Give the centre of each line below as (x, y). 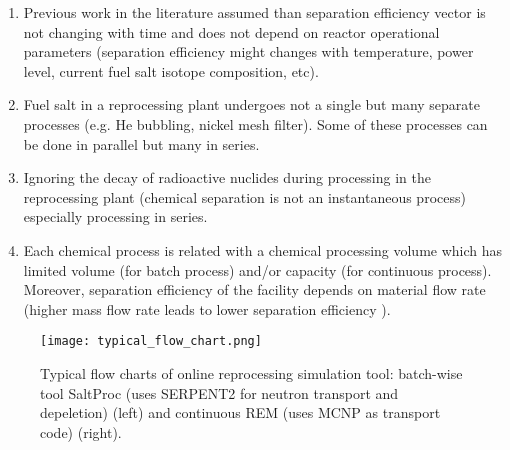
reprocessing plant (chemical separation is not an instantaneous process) (244, 196)
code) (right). (81, 431)
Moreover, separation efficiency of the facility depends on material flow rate (254, 289)
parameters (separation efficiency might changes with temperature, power (248, 51)
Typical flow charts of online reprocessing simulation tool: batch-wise (251, 372)
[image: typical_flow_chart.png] (151, 341)
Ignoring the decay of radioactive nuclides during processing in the (227, 177)
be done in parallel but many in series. (141, 143)
